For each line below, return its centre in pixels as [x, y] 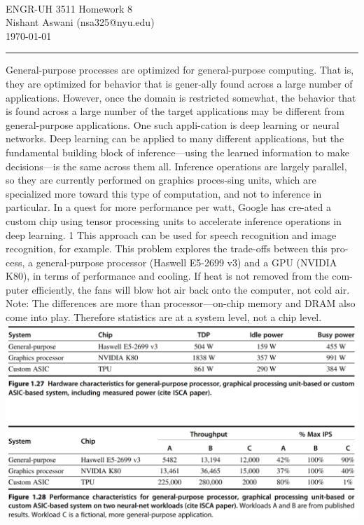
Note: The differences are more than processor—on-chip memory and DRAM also [181, 303]
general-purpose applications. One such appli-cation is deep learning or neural [173, 124]
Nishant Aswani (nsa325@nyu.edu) [80, 22]
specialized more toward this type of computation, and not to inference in [164, 193]
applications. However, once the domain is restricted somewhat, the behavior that [181, 97]
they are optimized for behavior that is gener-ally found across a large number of [179, 83]
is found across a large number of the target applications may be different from [175, 111]
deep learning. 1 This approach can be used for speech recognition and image [171, 234]
